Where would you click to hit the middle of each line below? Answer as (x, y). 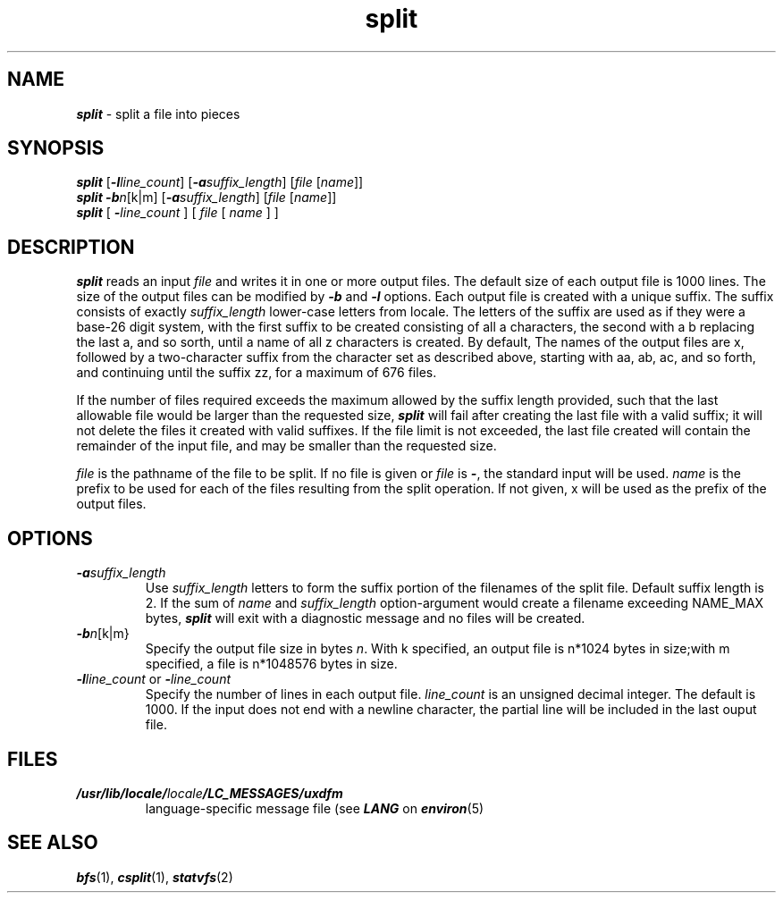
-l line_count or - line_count (154, 679)
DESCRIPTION (71, 247)
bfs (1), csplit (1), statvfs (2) (155, 877)
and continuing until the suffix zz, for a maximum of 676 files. (257, 373)
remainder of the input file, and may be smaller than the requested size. (286, 446)
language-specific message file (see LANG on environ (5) (315, 808)
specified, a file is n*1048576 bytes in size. (271, 664)
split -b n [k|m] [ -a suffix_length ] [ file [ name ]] (206, 198)
